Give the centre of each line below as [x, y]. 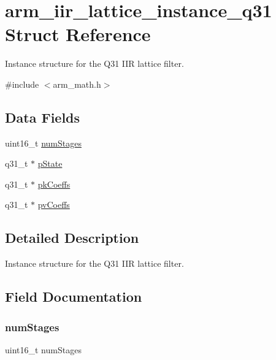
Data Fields [43, 117]
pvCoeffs [54, 205]
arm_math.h [77, 84]
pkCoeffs [54, 184]
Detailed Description [72, 238]
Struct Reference [78, 34]
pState [50, 163]
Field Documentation [74, 297]
